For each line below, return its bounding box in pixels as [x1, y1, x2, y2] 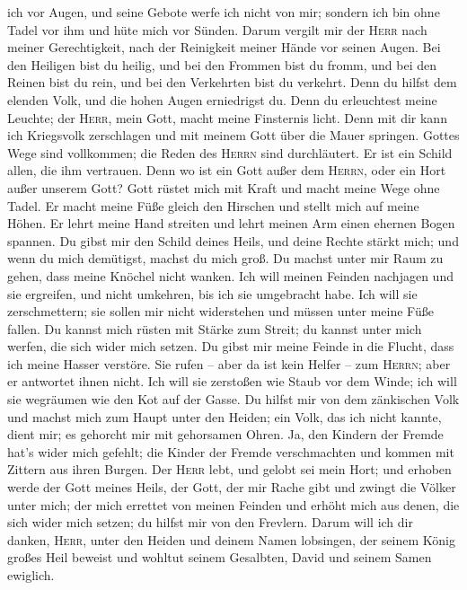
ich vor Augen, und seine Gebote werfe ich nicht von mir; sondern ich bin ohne [7, 3, 440, 21]
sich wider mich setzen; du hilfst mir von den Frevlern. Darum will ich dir [7, 513, 413, 532]
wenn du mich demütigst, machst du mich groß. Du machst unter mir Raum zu [7, 249, 444, 268]
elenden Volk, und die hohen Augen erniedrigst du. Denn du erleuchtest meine [7, 90, 437, 109]
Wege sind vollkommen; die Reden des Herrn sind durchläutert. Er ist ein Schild [7, 143, 453, 162]
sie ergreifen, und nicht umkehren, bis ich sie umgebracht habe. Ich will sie [7, 284, 418, 303]
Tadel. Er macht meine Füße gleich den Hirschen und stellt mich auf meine [7, 196, 419, 215]
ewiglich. [7, 566, 55, 584]
